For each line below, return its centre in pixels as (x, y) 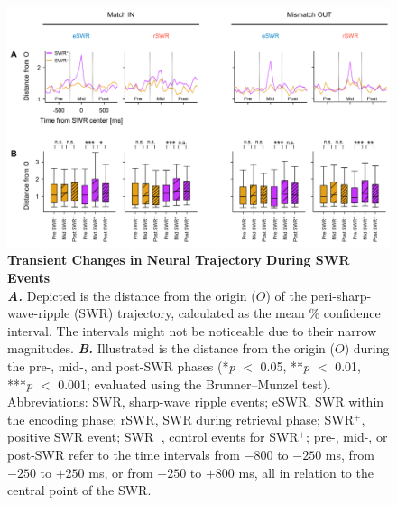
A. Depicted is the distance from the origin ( (132, 295)
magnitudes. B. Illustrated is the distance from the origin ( (171, 348)
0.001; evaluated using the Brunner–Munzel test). (194, 383)
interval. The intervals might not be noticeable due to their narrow (192, 330)
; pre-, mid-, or (347, 437)
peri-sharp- (341, 295)
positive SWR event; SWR (81, 437)
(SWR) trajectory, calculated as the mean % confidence (227, 313)
